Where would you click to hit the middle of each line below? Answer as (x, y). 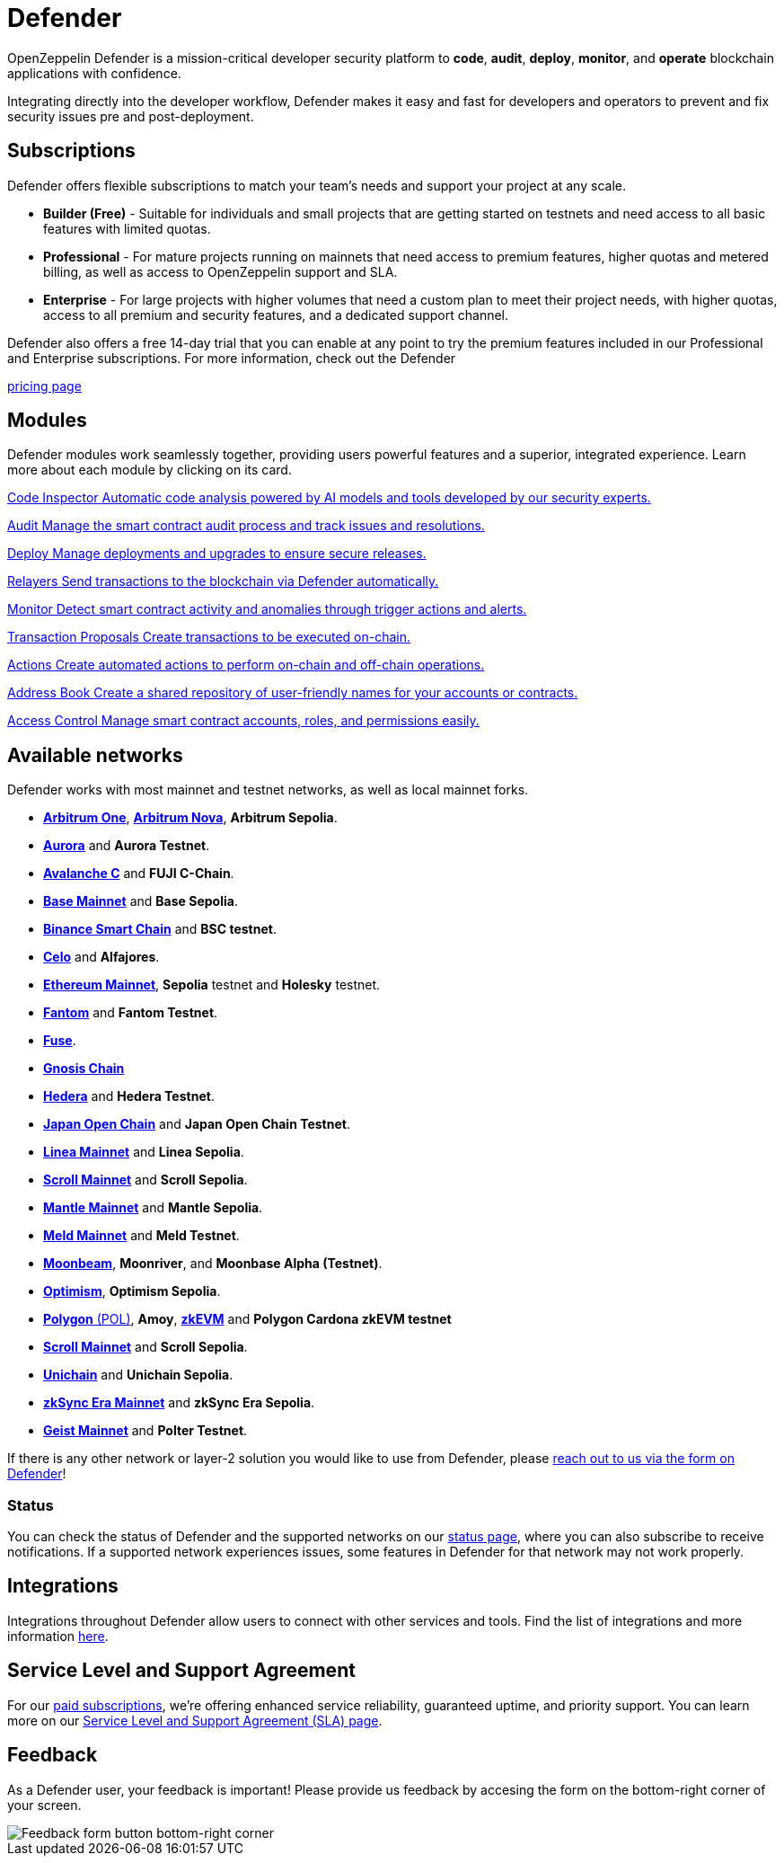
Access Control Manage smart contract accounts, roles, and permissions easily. (243, 721)
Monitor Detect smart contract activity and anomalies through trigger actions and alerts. (267, 609)
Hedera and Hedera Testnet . (129, 1096)
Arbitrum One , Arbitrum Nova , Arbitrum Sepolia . (190, 818)
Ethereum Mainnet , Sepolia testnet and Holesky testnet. (212, 985)
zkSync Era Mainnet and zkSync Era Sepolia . (179, 1403)
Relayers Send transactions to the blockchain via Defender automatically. (223, 581)
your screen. (44, 1805)
